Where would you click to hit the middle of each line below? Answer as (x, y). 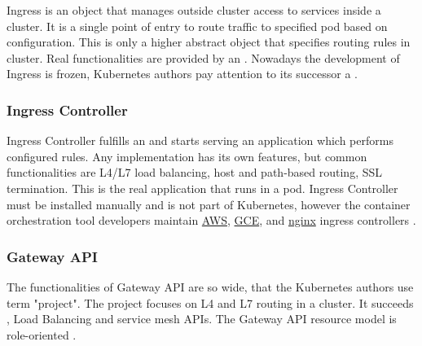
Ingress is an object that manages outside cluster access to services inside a (194, 10)
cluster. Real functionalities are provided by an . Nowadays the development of (203, 57)
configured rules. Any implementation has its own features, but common (187, 156)
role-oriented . (42, 334)
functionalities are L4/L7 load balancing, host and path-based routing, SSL (195, 172)
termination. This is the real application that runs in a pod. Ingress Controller (202, 188)
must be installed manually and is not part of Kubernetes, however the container (209, 204)
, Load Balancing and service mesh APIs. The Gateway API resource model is (202, 319)
